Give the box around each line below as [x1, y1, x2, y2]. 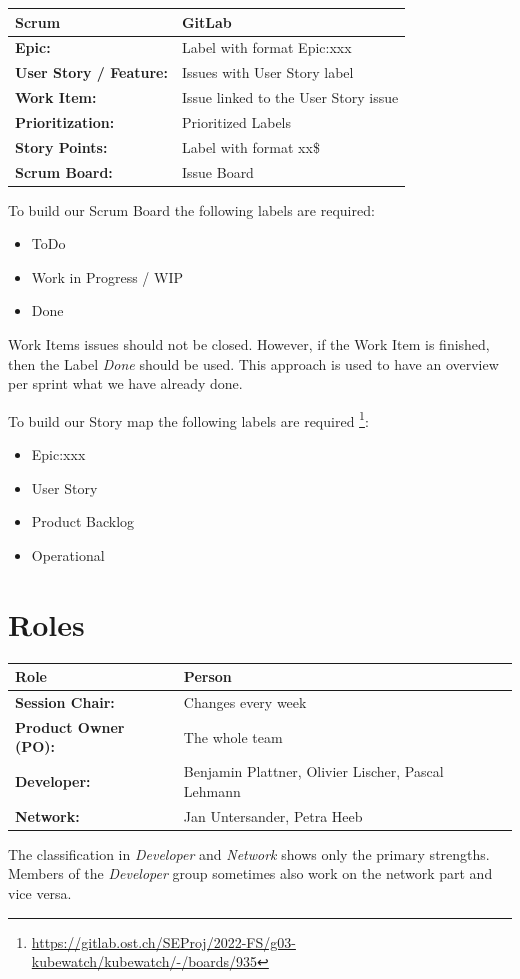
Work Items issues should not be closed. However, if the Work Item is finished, [8, 334, 490, 355]
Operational [31, 544, 105, 565]
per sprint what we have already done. [8, 373, 243, 394]
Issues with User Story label [181, 62, 354, 83]
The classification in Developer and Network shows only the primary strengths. [8, 843, 490, 864]
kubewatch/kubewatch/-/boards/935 [31, 951, 258, 972]
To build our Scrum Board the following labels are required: [8, 199, 375, 220]
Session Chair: [15, 691, 115, 712]
